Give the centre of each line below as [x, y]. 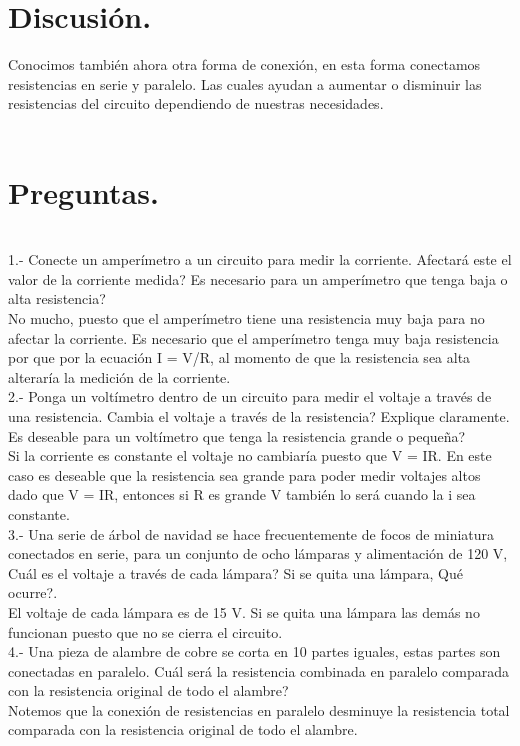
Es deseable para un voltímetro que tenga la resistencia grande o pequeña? [237, 435]
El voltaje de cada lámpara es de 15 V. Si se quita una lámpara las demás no [244, 611]
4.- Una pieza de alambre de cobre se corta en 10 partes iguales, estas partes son [254, 651]
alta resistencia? [57, 298]
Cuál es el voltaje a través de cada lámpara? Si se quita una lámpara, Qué [235, 572]
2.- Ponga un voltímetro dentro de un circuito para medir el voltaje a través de [250, 396]
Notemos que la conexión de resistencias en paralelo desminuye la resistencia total [259, 709]
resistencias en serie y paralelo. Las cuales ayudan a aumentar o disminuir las [245, 83]
